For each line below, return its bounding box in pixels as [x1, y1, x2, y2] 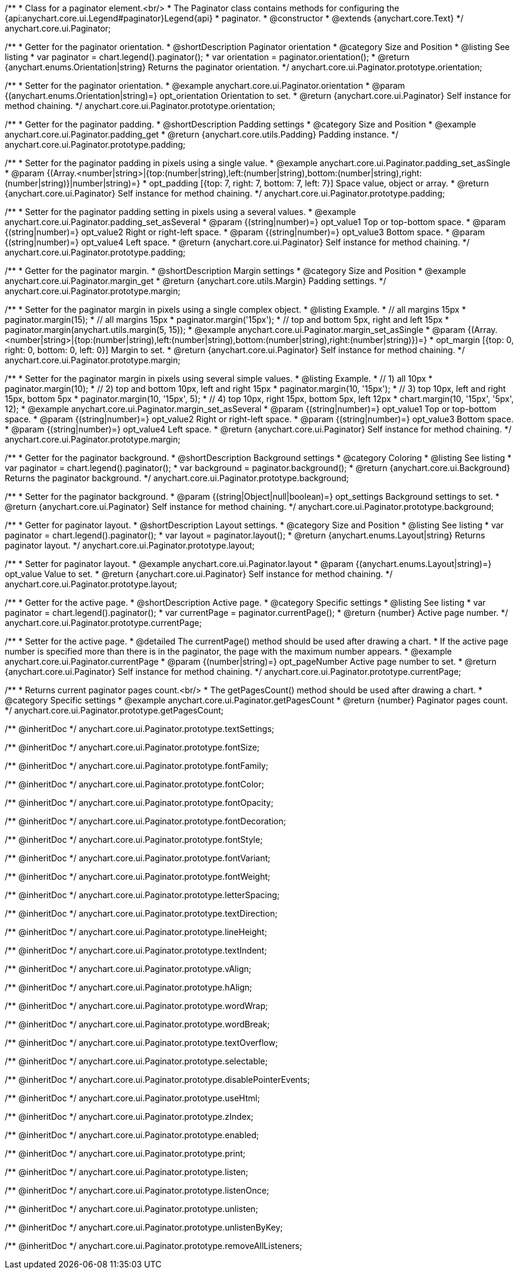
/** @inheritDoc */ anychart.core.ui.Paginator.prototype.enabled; [5, 1130, 259, 1140]
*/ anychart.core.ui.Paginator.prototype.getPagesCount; [5, 705, 224, 715]
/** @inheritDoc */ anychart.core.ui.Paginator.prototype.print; [5, 1148, 246, 1158]
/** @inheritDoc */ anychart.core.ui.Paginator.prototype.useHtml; [5, 1093, 260, 1103]
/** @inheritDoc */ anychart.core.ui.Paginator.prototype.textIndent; [5, 945, 267, 955]
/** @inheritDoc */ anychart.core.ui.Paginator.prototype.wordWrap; [5, 1001, 268, 1011]
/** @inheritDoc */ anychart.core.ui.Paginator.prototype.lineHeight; [5, 927, 267, 937]
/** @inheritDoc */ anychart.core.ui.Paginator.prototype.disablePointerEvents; [5, 1074, 310, 1085]
